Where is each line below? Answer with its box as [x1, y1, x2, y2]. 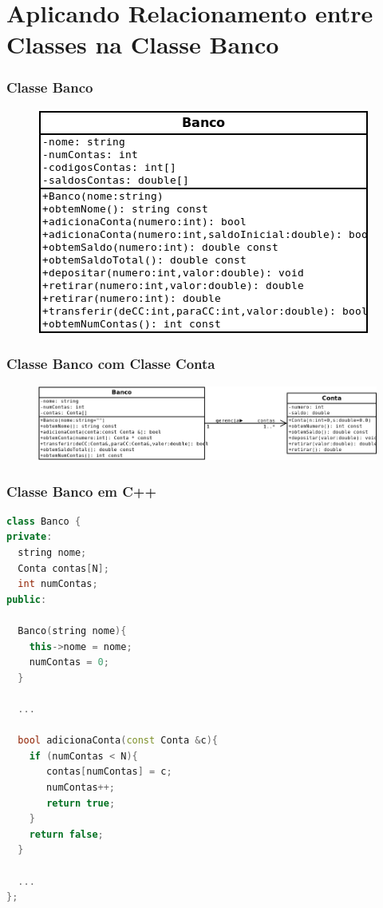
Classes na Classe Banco [6, 28, 279, 61]
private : [6, 531, 53, 543]
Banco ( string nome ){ [18, 625, 127, 637]
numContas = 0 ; [29, 656, 109, 668]
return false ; [29, 828, 104, 840]
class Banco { [6, 515, 81, 527]
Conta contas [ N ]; [18, 562, 109, 574]
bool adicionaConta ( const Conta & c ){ [18, 735, 218, 747]
